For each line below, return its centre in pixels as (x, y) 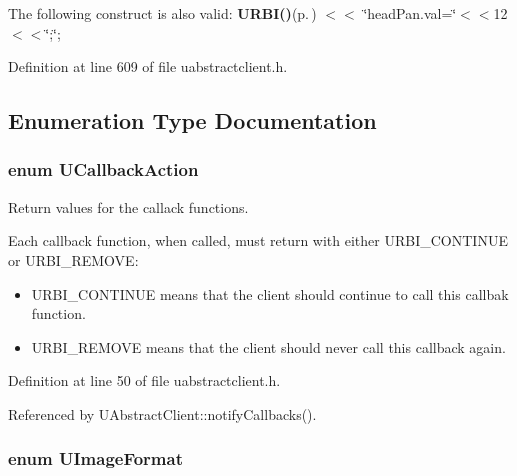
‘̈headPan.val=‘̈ (410, 13)
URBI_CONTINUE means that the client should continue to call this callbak (270, 293)
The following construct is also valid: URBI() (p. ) (162, 13)
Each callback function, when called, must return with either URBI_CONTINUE (258, 240)
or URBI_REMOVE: (73, 259)
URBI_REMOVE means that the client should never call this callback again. (268, 346)
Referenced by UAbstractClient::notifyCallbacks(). (162, 413)
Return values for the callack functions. (128, 206)
